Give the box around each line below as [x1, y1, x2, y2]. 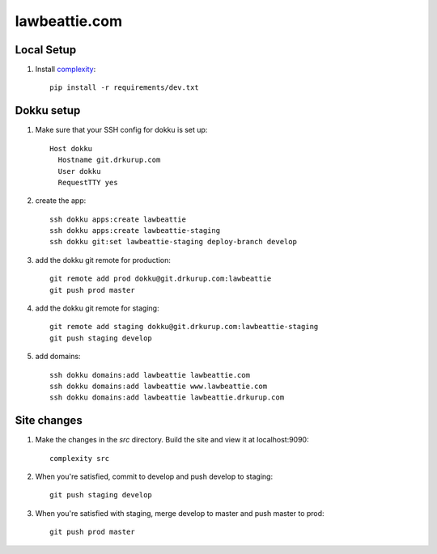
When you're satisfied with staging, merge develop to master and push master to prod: [35, 508, 325, 518]
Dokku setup [15, 104, 81, 117]
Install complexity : [35, 65, 96, 74]
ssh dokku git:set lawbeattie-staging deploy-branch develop [49, 237, 297, 247]
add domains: [35, 352, 81, 362]
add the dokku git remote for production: [35, 255, 172, 264]
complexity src [49, 454, 110, 463]
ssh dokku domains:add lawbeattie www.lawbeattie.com [49, 382, 267, 391]
